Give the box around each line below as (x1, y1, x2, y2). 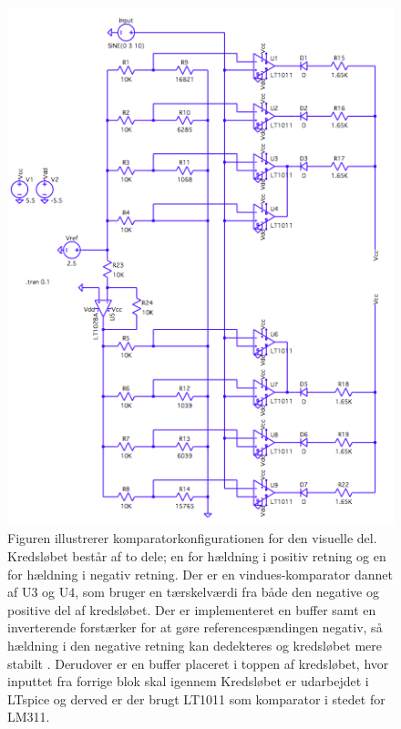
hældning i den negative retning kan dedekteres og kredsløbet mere (7, 636, 382, 654)
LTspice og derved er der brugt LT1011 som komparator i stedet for (7, 689, 386, 708)
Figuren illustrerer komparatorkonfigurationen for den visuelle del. (7, 529, 377, 548)
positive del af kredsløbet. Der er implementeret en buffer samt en (7, 600, 376, 619)
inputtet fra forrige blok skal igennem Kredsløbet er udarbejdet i (7, 672, 369, 691)
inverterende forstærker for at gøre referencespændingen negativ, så (7, 618, 383, 637)
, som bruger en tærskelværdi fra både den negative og (75, 582, 379, 601)
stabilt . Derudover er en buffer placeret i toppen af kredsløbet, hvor (7, 653, 389, 673)
